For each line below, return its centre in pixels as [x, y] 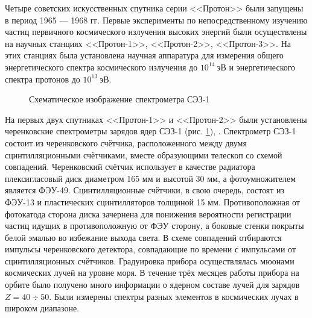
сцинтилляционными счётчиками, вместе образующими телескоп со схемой [144, 154]
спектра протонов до [43, 79]
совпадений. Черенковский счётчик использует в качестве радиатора [130, 167]
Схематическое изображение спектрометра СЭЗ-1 [119, 99]
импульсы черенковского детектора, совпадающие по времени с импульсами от [151, 249]
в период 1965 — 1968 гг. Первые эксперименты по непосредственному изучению [156, 20]
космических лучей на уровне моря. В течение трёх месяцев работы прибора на [152, 273]
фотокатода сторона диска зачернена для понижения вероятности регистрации [148, 214]
